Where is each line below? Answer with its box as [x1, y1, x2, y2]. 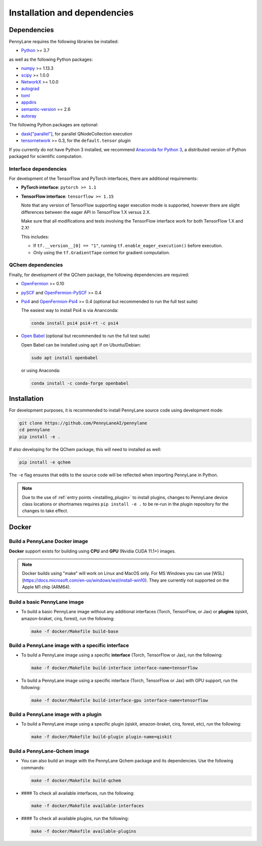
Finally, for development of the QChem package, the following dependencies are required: [9, 272, 189, 277]
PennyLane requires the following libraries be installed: [9, 39, 119, 45]
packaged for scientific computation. [9, 153, 83, 159]
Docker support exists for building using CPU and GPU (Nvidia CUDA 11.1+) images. [9, 548, 176, 554]
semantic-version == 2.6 [21, 106, 71, 112]
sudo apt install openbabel [31, 355, 98, 361]
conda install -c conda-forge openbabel [31, 380, 129, 386]
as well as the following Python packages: [9, 56, 93, 62]
